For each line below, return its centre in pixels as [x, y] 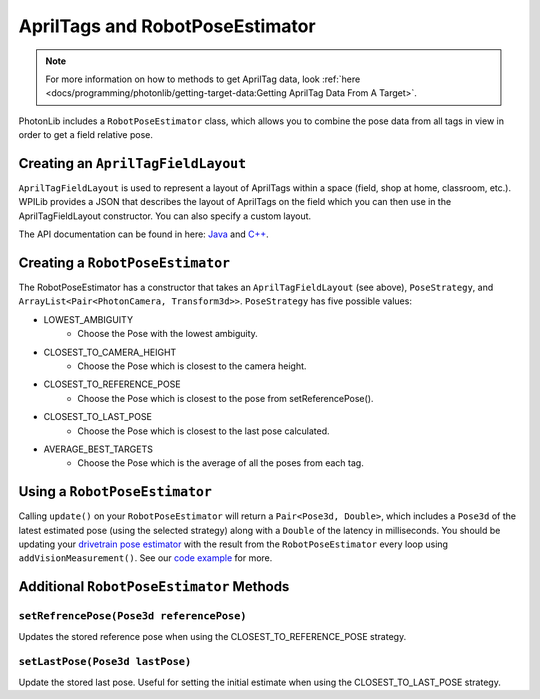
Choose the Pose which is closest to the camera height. [192, 366]
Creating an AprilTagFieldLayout [132, 163]
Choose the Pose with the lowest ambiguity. [168, 334]
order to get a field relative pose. [86, 135]
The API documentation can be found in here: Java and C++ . [143, 234]
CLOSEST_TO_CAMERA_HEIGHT [110, 352]
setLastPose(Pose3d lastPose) [105, 662]
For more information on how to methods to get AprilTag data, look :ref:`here [203, 79]
